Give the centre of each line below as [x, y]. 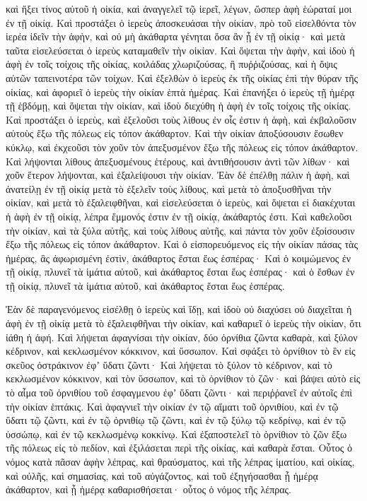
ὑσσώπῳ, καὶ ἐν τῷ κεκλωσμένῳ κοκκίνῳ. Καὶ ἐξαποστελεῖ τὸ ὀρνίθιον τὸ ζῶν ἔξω [176, 434]
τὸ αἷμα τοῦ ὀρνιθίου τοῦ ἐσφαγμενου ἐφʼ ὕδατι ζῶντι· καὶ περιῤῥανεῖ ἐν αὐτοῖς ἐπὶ [179, 393]
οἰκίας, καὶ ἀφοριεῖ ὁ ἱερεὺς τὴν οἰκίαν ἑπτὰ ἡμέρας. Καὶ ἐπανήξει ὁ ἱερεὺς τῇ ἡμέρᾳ [180, 92]
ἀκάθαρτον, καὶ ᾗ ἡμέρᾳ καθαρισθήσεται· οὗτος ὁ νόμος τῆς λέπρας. [148, 489]
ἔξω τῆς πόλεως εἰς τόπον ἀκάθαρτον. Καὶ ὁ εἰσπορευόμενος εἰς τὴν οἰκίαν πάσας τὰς [182, 244]
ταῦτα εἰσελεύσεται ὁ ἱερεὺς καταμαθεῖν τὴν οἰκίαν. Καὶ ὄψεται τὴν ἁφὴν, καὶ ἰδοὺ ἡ [180, 50]
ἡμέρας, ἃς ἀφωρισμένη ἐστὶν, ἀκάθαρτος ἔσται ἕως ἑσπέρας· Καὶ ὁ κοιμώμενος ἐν [179, 258]
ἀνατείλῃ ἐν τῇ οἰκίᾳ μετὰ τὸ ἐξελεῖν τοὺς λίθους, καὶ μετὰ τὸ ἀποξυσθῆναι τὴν [169, 188]
